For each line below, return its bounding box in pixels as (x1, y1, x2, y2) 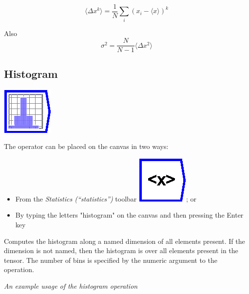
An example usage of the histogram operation (4, 281, 138, 291)
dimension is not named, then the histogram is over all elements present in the (4, 245, 238, 256)
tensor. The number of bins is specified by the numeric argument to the (4, 255, 217, 265)
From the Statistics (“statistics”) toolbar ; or (15, 193, 197, 203)
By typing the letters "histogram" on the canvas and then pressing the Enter (15, 210, 244, 220)
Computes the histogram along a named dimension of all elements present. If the (4, 236, 245, 246)
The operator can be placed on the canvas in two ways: (4, 141, 169, 151)
